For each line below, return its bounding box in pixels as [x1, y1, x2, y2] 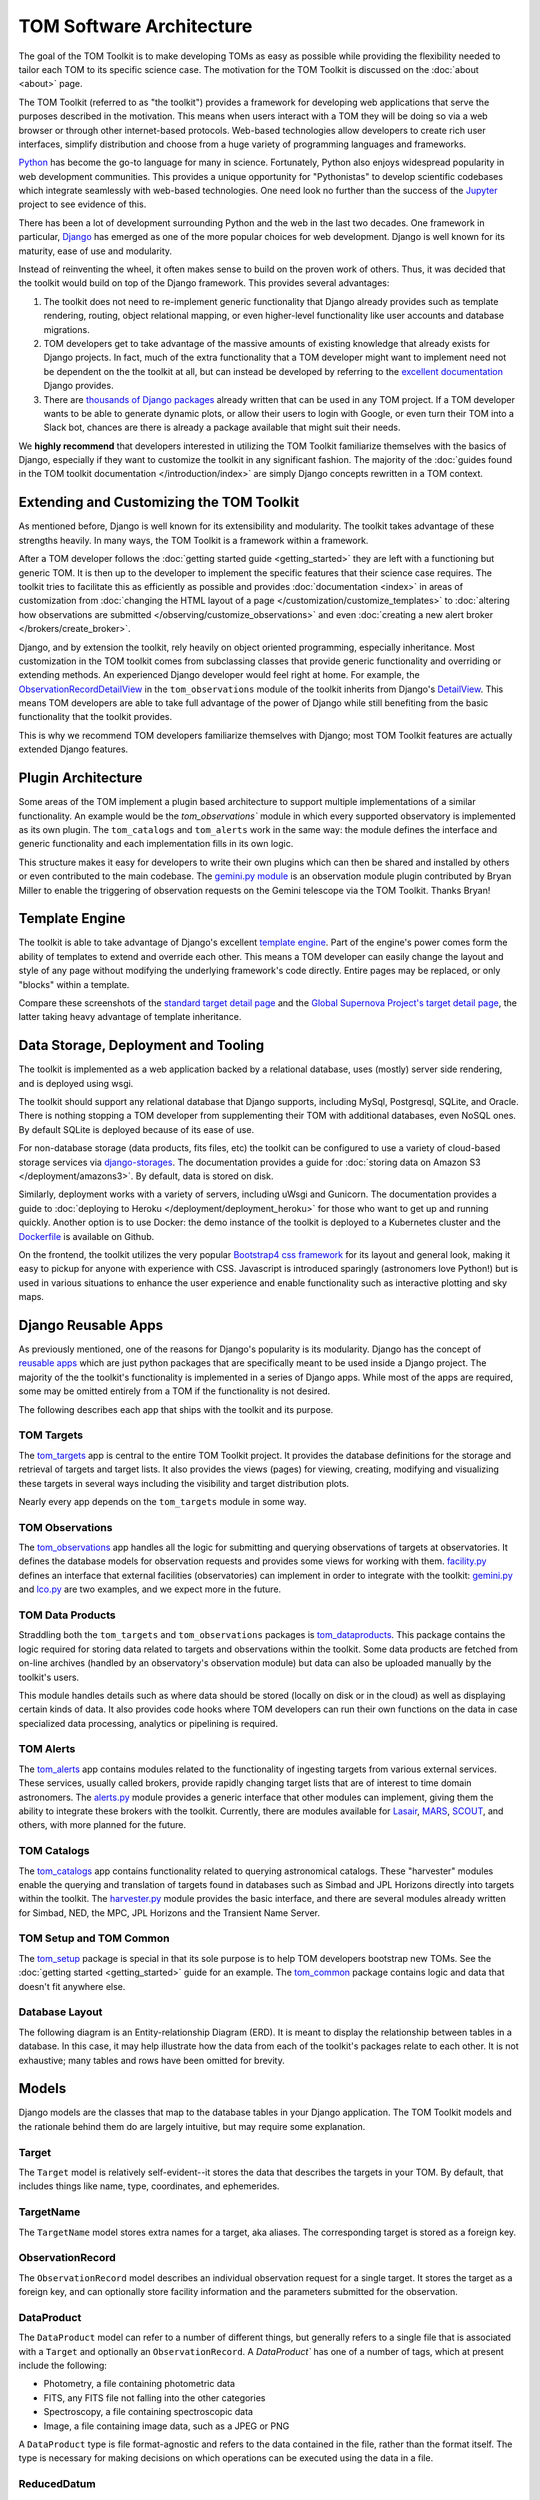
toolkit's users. [18, 1671, 80, 1683]
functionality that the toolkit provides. [18, 711, 173, 723]
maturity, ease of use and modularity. [18, 245, 173, 257]
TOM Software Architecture [18, 15, 253, 37]
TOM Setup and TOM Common [18, 1931, 170, 1945]
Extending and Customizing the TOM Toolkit [18, 494, 300, 511]
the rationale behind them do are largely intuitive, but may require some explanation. [18, 2120, 366, 2132]
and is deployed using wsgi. [18, 1077, 134, 1089]
